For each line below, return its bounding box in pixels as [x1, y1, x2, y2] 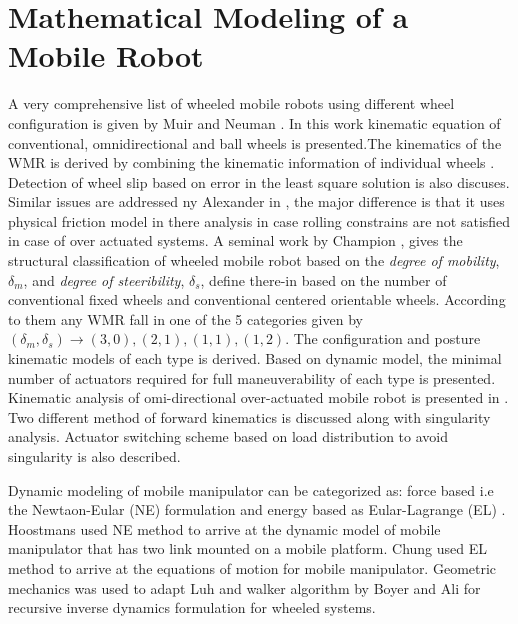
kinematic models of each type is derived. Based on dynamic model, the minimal [8, 348, 502, 369]
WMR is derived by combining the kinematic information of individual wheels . [8, 152, 495, 173]
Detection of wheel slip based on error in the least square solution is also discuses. [8, 171, 510, 192]
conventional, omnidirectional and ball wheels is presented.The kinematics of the [8, 132, 502, 153]
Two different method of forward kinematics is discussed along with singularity [8, 406, 491, 427]
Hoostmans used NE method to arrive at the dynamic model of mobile [8, 518, 441, 539]
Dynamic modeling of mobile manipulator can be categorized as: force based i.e [8, 479, 494, 500]
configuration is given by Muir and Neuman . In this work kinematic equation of [8, 112, 501, 133]
